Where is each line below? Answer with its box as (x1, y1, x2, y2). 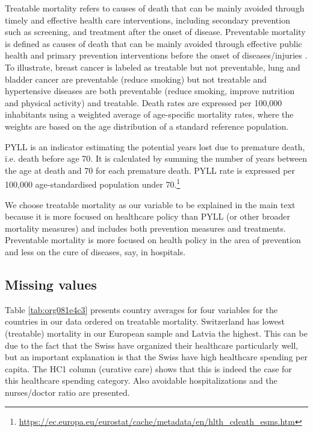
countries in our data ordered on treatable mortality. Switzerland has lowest (5, 315, 285, 328)
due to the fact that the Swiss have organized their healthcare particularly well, (5, 338, 299, 351)
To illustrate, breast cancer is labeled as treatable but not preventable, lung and (5, 60, 300, 73)
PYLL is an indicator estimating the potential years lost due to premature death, (5, 140, 305, 153)
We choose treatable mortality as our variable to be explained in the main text (5, 198, 296, 211)
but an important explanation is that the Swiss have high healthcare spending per (5, 351, 308, 363)
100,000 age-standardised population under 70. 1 (5, 176, 181, 190)
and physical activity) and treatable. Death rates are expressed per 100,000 (5, 96, 282, 109)
